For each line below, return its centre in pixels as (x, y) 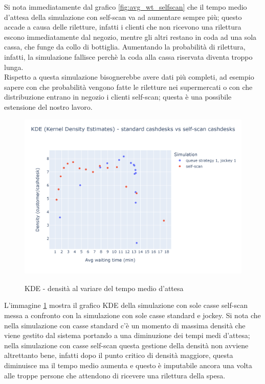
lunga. (14, 67)
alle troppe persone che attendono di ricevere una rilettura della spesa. (115, 375)
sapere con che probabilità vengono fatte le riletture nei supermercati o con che (128, 87)
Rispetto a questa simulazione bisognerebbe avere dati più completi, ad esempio (129, 77)
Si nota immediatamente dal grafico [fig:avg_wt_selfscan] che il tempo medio (126, 7)
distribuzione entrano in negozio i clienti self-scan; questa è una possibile (118, 97)
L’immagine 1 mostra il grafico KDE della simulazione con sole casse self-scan (126, 305)
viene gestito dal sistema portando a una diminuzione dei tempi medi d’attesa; (127, 335)
